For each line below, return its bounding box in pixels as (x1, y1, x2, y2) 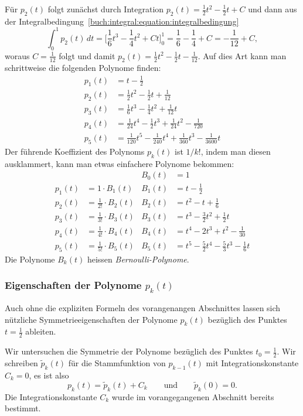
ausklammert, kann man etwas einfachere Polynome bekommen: (5, 157, 234, 169)
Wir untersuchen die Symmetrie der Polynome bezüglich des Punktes (5, 345, 253, 357)
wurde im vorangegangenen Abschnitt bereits (111, 390, 274, 403)
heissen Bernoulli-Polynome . (87, 253, 189, 265)
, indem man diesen (200, 145, 271, 157)
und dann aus (248, 3, 297, 15)
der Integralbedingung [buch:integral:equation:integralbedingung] (5, 15, 239, 27)
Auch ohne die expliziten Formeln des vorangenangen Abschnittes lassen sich (5, 302, 281, 314)
